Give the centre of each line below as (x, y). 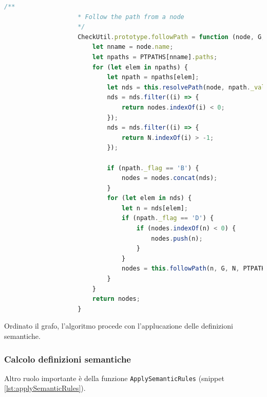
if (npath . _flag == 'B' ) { (153, 168)
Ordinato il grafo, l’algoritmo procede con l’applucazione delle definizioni (119, 326)
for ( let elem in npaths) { (140, 67)
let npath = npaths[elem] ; (153, 77)
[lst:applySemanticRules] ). (45, 388)
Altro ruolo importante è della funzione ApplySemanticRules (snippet (114, 378)
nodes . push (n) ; (177, 238)
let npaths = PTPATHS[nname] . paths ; (155, 57)
